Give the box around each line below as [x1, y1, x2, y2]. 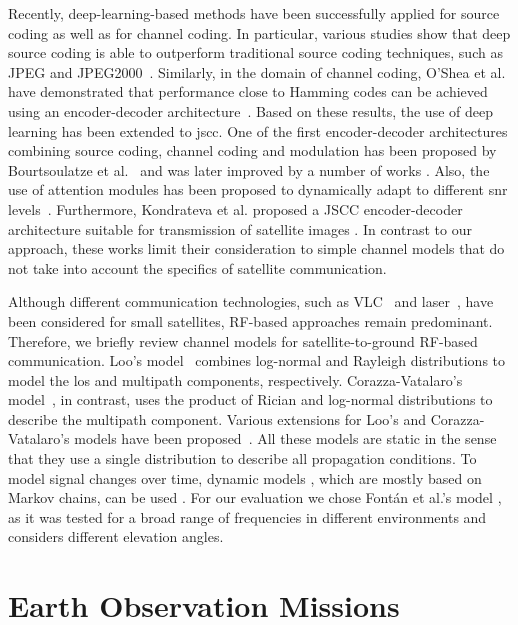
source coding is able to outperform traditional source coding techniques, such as [8, 42, 503, 63]
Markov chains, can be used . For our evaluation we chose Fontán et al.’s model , [8, 487, 502, 508]
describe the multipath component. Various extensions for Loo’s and [8, 408, 426, 429]
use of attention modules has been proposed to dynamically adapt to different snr [8, 179, 508, 200]
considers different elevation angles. [8, 526, 224, 547]
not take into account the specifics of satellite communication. [8, 257, 387, 278]
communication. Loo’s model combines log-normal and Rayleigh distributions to [8, 350, 506, 371]
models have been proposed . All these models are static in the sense [74, 428, 497, 449]
